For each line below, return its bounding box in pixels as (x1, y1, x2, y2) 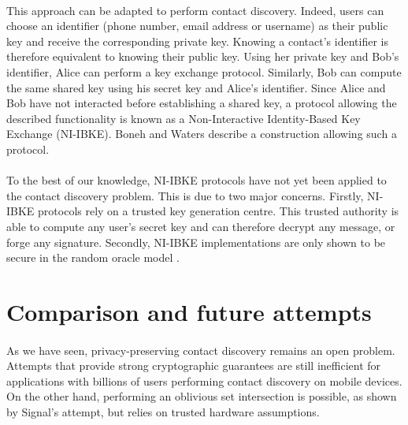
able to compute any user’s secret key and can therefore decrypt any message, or (6, 218, 395, 234)
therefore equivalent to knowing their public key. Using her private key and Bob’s (6, 48, 399, 65)
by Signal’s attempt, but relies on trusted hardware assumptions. (6, 404, 320, 420)
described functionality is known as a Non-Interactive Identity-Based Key (6, 110, 361, 126)
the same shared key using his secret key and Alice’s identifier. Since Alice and (6, 79, 386, 95)
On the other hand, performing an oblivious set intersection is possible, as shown (6, 388, 397, 404)
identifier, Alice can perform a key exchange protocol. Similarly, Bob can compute (6, 63, 402, 80)
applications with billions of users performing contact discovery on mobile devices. (6, 372, 402, 389)
